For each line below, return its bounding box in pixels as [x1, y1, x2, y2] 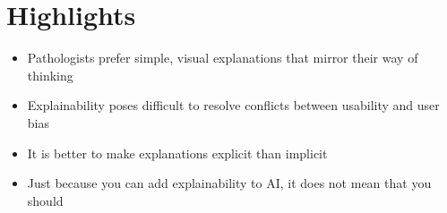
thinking [27, 65, 73, 84]
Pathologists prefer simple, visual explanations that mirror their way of [27, 48, 418, 67]
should [27, 191, 64, 209]
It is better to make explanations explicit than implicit [27, 143, 328, 162]
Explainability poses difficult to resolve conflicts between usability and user [27, 96, 440, 115]
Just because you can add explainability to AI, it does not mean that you [27, 174, 432, 192]
